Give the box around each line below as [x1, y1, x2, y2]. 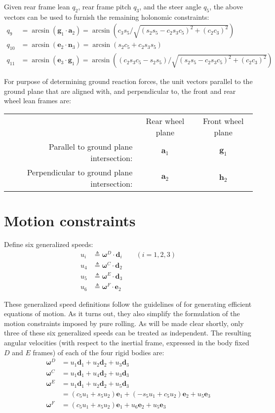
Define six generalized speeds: [4, 239, 93, 249]
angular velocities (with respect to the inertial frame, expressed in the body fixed [4, 337, 249, 347]
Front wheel [202, 115, 244, 127]
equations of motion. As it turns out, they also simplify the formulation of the [4, 308, 240, 319]
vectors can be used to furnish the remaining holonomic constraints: [4, 11, 209, 22]
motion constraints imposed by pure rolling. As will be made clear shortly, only [4, 318, 244, 328]
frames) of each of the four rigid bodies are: [33, 347, 164, 357]
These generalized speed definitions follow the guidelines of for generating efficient [4, 298, 252, 309]
